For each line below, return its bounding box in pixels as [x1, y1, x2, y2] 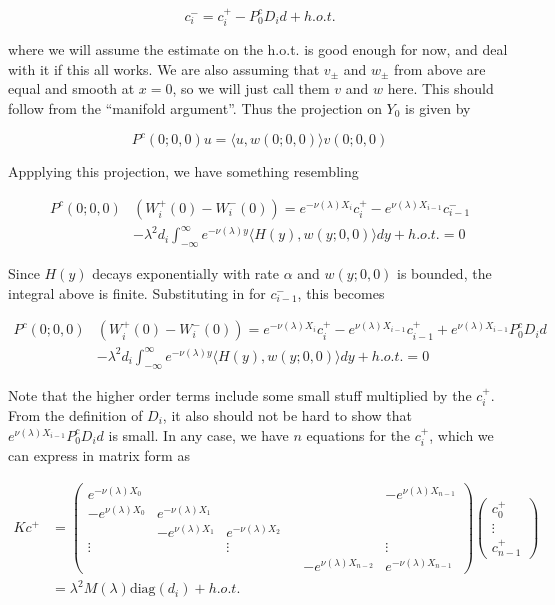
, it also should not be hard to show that [162, 405, 413, 426]
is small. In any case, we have [108, 424, 289, 445]
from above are [394, 58, 486, 79]
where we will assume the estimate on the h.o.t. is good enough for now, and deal [8, 39, 508, 60]
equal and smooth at [8, 78, 135, 99]
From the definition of [8, 405, 143, 426]
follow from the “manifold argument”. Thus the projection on [8, 98, 382, 119]
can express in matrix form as [8, 445, 190, 466]
